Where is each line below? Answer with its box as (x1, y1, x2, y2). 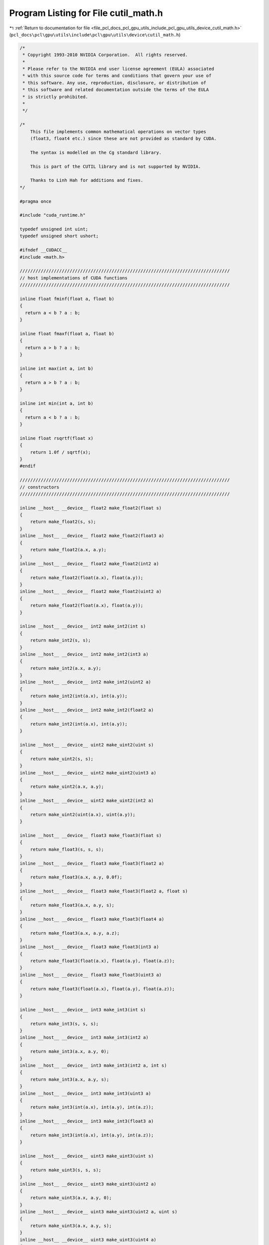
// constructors (19, 484, 60, 490)
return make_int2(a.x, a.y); (30, 665, 102, 671)
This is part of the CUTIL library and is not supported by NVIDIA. (30, 163, 201, 169)
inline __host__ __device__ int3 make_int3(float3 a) (19, 1119, 154, 1124)
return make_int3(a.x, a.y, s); (30, 1076, 110, 1082)
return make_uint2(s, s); (30, 756, 94, 761)
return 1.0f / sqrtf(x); (30, 449, 91, 455)
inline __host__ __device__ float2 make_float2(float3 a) (19, 533, 164, 539)
